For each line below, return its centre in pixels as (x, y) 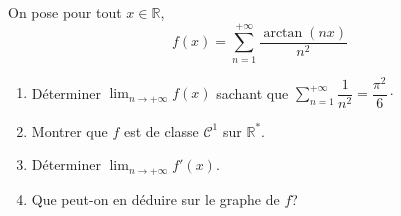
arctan (283, 32)
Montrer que (69, 130)
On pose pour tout (65, 12)
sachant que (252, 92)
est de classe (161, 130)
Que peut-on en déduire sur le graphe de (155, 198)
